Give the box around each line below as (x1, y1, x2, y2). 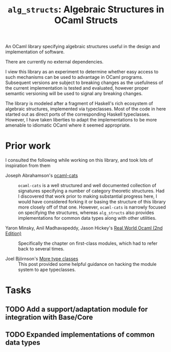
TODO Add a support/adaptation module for (5, 305, 148, 314)
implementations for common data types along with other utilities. (18, 215, 157, 221)
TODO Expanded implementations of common (5, 330, 155, 339)
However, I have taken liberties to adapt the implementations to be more (5, 117, 157, 123)
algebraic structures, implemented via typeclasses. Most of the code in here (5, 106, 166, 112)
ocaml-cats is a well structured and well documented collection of (18, 182, 157, 189)
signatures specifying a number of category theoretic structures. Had (18, 188, 165, 194)
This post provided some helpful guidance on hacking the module (18, 261, 157, 267)
